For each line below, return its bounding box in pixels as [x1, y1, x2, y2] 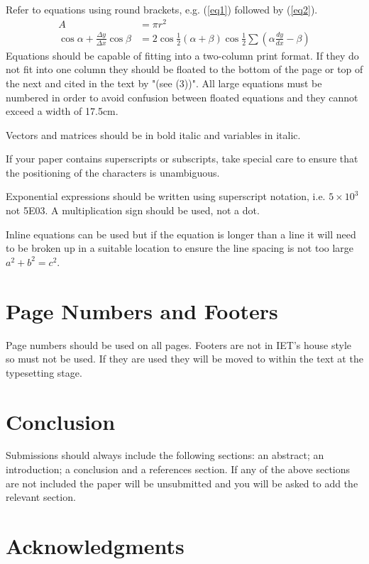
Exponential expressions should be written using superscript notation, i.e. [6, 189, 326, 204]
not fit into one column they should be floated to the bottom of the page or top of [6, 62, 363, 77]
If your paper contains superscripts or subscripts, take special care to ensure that [6, 151, 358, 166]
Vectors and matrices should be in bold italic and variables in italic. [6, 127, 301, 142]
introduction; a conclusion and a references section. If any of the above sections [6, 462, 351, 477]
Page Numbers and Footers [6, 296, 278, 325]
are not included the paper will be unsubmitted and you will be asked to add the [6, 475, 358, 490]
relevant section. [6, 490, 76, 504]
